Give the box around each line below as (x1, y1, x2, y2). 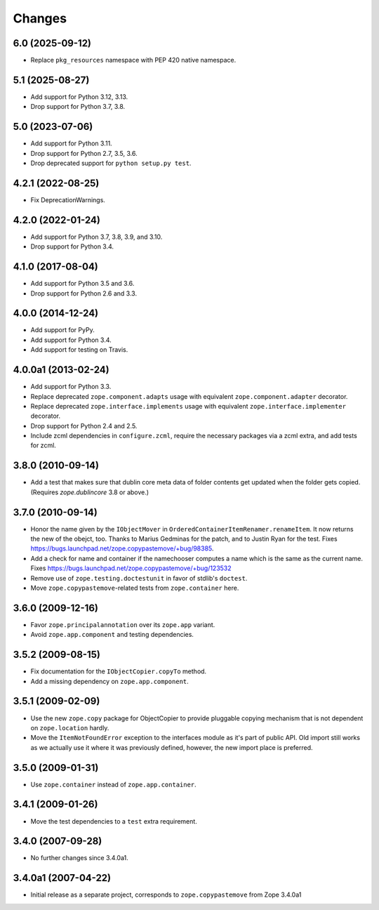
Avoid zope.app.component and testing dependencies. (30, 631, 194, 639)
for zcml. (30, 441, 56, 449)
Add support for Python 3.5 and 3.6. (30, 279, 135, 288)
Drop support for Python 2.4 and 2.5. (30, 421, 138, 430)
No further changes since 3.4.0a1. (30, 854, 129, 862)
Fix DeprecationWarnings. (30, 195, 105, 204)
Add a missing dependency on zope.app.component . (30, 677, 189, 685)
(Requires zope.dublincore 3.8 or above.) (30, 488, 149, 496)
